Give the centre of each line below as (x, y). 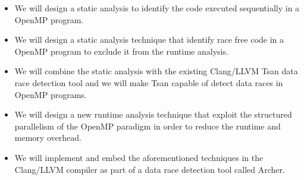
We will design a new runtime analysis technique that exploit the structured (153, 114)
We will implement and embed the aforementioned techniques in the (139, 157)
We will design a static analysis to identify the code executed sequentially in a (157, 8)
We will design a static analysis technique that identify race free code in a (149, 40)
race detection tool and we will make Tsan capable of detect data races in (149, 82)
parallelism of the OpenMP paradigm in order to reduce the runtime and (148, 126)
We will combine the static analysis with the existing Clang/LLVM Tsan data (156, 71)
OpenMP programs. (51, 94)
